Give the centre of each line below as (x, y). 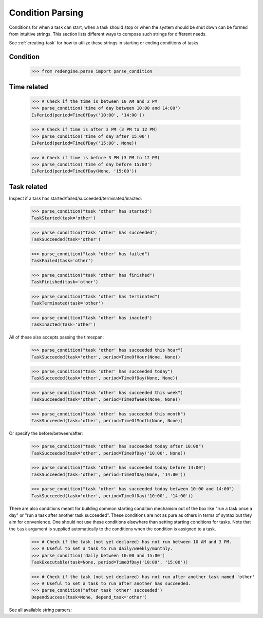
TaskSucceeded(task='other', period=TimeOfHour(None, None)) (106, 357)
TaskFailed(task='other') (62, 261)
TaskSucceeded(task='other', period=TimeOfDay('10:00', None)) (109, 453)
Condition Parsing (46, 13)
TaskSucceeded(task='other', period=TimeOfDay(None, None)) (105, 378)
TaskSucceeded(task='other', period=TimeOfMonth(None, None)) (107, 421)
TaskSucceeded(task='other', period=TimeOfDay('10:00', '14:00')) (112, 496)
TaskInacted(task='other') (64, 325)
